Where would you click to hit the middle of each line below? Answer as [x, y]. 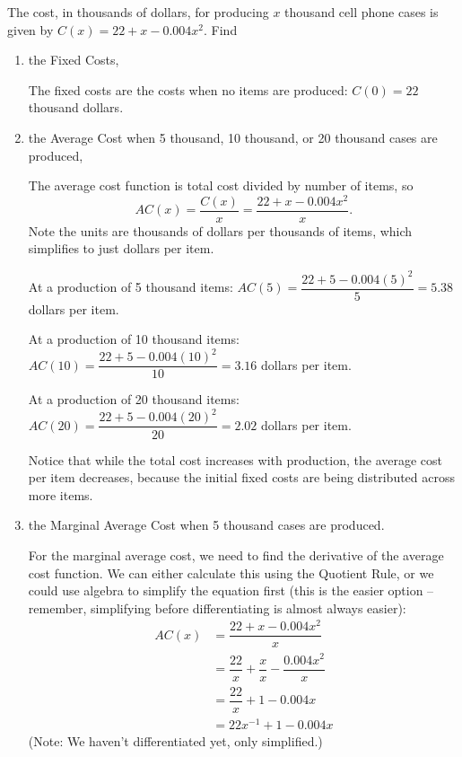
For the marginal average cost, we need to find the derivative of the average [236, 555]
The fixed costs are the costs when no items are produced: [188, 89]
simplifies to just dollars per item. [121, 248]
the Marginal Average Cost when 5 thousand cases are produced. [206, 525]
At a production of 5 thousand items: [131, 287]
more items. [61, 494]
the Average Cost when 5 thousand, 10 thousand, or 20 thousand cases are [233, 137]
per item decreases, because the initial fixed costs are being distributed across [242, 477]
